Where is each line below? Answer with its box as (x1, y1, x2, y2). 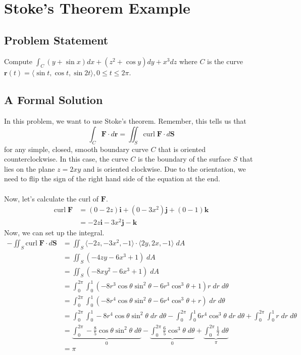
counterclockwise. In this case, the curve (4, 154, 128, 164)
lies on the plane (4, 163, 55, 174)
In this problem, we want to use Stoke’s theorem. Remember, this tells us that (4, 116, 246, 126)
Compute (4, 56, 32, 66)
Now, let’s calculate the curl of (4, 193, 99, 204)
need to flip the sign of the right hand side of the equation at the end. (4, 173, 220, 184)
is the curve (207, 56, 243, 66)
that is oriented (158, 143, 206, 154)
